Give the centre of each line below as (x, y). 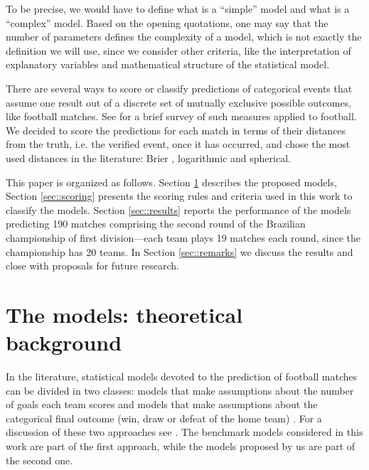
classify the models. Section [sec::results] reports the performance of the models (178, 209)
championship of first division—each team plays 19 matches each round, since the (183, 237)
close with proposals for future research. (92, 266)
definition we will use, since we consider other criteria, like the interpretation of (178, 50)
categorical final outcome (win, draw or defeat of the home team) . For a (164, 418)
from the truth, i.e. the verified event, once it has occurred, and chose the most (178, 144)
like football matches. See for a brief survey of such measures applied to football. (181, 116)
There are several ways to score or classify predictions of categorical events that (179, 88)
